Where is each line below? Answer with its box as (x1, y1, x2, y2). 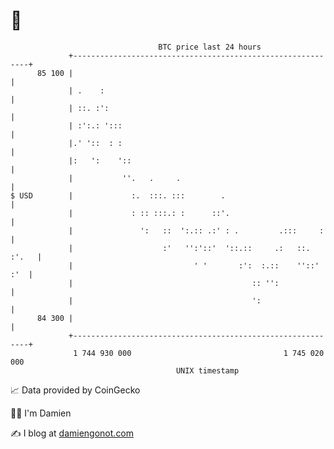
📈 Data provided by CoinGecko (10, 384, 141, 396)
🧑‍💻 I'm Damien (10, 407, 72, 419)
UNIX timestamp (175, 365, 240, 376)
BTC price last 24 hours (158, 42, 262, 52)
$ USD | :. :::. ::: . (10, 190, 226, 201)
